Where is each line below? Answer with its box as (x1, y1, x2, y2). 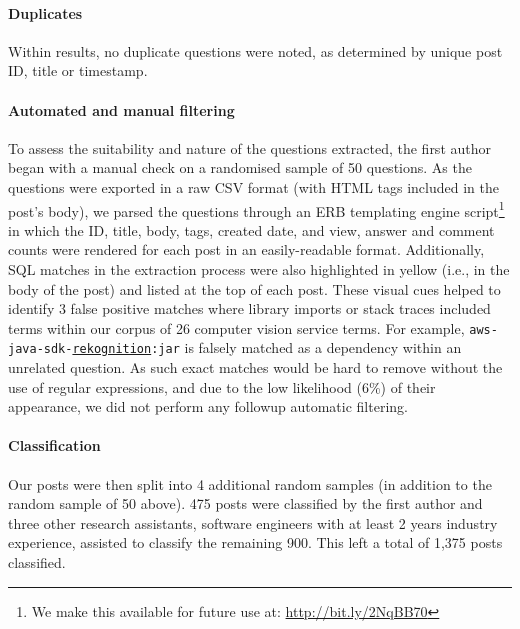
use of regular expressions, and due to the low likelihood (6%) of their (8, 376, 436, 397)
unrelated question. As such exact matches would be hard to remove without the (8, 357, 503, 378)
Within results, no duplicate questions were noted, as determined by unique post (8, 40, 503, 61)
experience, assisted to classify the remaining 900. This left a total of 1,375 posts (8, 532, 503, 553)
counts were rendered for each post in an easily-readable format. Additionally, (8, 239, 485, 260)
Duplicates (8, 2, 83, 23)
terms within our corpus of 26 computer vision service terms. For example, (8, 317, 465, 338)
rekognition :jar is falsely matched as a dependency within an (72, 337, 462, 358)
